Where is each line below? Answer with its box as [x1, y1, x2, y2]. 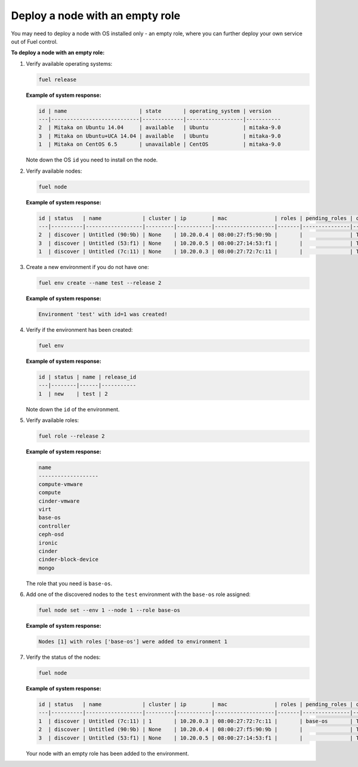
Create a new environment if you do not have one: [26, 264, 149, 271]
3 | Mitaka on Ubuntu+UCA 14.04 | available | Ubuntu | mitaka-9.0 [38, 132, 281, 139]
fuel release [38, 76, 77, 83]
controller [38, 522, 70, 529]
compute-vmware [38, 481, 83, 487]
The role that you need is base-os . [26, 580, 113, 587]
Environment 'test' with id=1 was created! [38, 311, 168, 318]
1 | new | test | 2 [38, 390, 109, 397]
